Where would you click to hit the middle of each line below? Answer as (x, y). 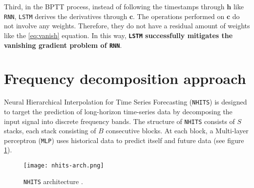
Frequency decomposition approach (125, 78)
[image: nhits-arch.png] (64, 166)
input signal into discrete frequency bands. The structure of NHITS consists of (119, 121)
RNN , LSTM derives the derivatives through (66, 16)
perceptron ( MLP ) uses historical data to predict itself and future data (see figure (124, 140)
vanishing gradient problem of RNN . (63, 45)
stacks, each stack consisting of (50, 131)
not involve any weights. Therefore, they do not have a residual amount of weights (127, 26)
